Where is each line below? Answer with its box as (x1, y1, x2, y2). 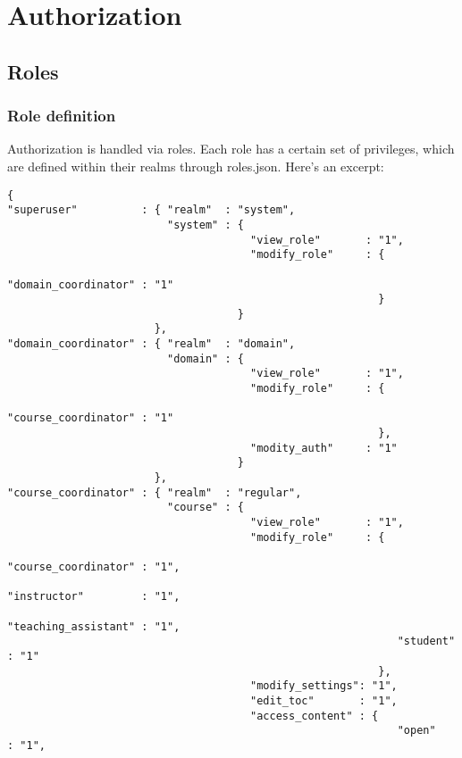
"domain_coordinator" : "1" (7, 278, 174, 291)
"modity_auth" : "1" (250, 441, 398, 454)
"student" (397, 635, 456, 648)
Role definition (7, 104, 116, 127)
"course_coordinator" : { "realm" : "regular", (7, 486, 302, 499)
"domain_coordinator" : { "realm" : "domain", (7, 337, 296, 351)
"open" (397, 724, 436, 737)
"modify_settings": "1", (250, 679, 398, 693)
